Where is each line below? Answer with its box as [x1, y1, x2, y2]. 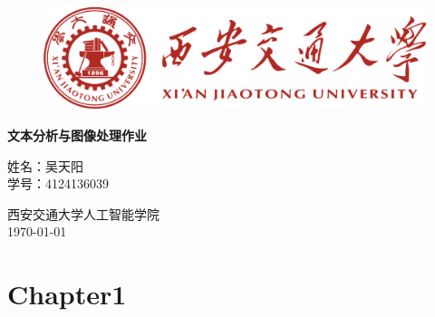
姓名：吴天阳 [7, 156, 83, 175]
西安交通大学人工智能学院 [7, 204, 159, 223]
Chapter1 [7, 275, 127, 312]
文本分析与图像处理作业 [7, 126, 147, 145]
